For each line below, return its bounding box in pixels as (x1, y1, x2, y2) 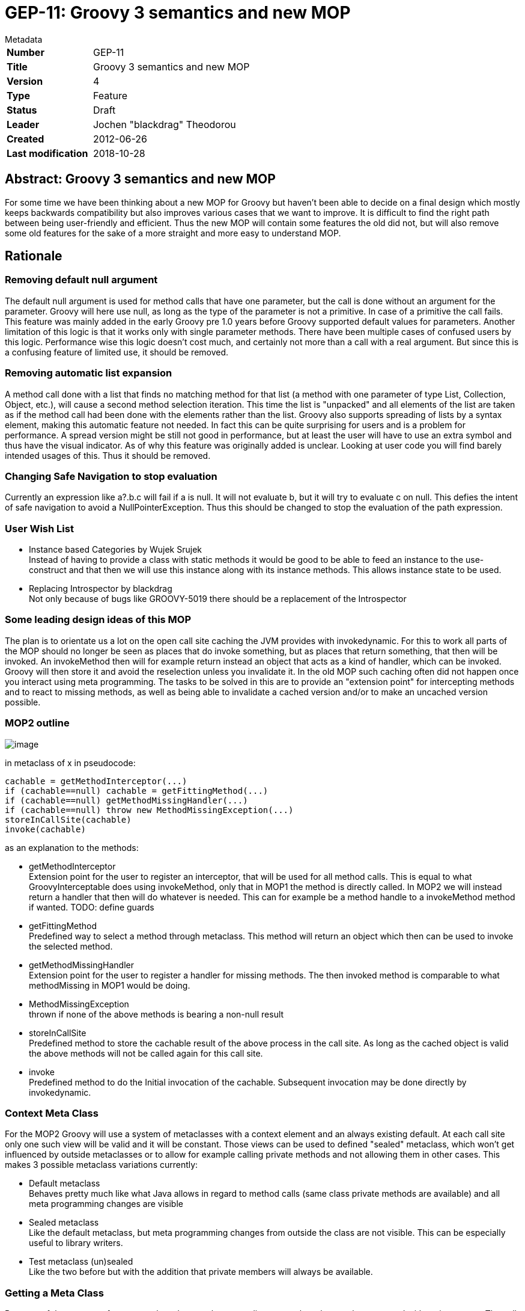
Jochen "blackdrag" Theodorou (93, 118, 236, 130)
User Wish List (5, 522, 74, 535)
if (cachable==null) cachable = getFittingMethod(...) (5, 785, 269, 796)
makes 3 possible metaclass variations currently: (5, 1159, 198, 1170)
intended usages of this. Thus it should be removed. (5, 450, 211, 461)
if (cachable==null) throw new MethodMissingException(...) (5, 805, 294, 815)
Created (7, 132, 44, 145)
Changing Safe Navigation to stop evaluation (5, 470, 217, 482)
